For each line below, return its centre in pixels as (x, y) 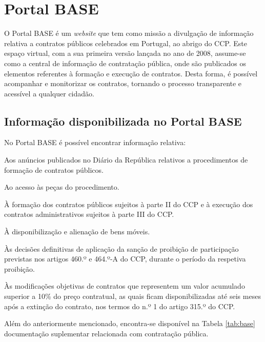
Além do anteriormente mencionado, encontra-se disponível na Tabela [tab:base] (130, 323)
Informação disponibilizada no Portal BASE (123, 121)
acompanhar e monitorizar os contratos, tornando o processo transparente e (123, 83)
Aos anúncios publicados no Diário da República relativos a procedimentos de (126, 160)
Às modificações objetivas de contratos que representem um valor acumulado (125, 286)
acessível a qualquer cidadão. (49, 93)
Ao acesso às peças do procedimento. (62, 187)
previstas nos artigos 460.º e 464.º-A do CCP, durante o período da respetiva (125, 259)
